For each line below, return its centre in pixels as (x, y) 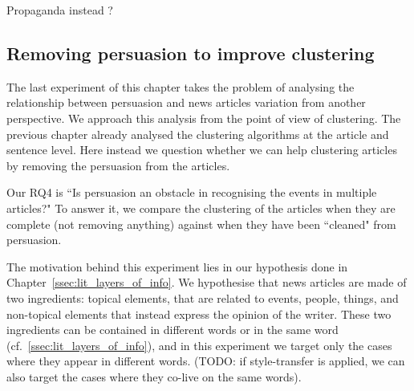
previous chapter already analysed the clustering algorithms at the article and (198, 134)
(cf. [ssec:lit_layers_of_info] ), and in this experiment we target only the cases (199, 345)
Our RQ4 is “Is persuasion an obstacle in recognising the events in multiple (192, 192)
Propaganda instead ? (60, 10)
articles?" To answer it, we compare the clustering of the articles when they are (201, 208)
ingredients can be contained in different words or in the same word (172, 330)
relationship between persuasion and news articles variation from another (186, 102)
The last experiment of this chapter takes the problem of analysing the (181, 86)
